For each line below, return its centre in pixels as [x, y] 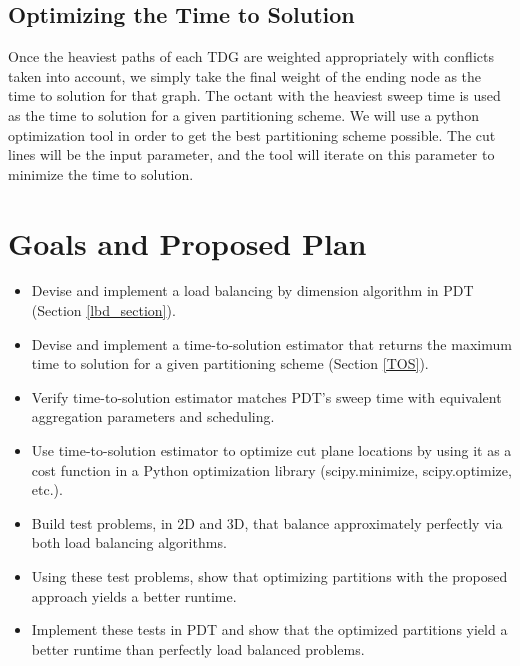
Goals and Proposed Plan [187, 242]
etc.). [47, 489]
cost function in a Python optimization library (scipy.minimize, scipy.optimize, [271, 469]
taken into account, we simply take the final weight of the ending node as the [245, 75]
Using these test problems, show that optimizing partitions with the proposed [269, 576]
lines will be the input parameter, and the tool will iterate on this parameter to [251, 154]
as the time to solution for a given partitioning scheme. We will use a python [243, 114]
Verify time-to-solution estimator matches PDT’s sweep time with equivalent [266, 396]
